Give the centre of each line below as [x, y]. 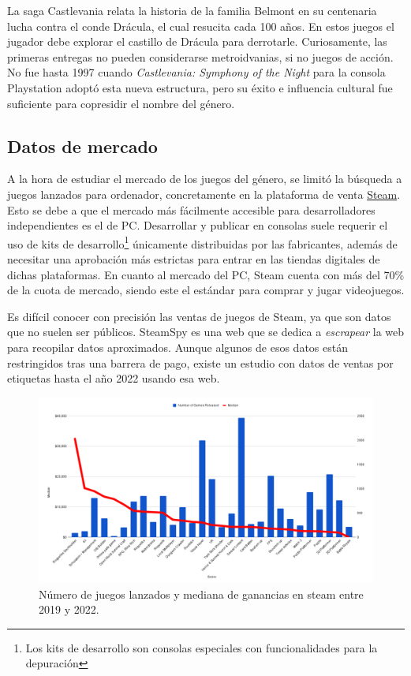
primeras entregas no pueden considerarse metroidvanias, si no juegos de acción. [200, 56]
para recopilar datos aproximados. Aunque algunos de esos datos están [177, 347]
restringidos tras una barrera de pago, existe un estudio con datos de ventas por [200, 362]
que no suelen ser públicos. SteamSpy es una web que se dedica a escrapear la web [206, 332]
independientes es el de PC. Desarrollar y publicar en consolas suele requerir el [198, 225]
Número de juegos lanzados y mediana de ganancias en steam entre [201, 594]
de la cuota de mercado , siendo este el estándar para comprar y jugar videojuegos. [206, 290]
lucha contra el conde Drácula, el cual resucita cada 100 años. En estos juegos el [201, 26]
